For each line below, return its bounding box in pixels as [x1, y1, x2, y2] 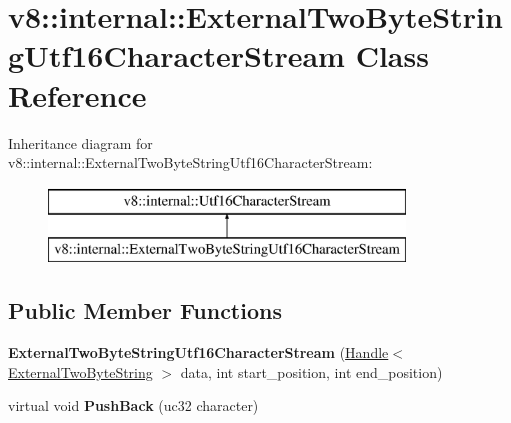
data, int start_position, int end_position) [180, 361, 443, 382]
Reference [8, 74, 147, 115]
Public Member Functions [8, 295, 282, 326]
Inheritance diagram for [8, 132, 153, 153]
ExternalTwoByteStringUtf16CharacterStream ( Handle [8, 342, 389, 363]
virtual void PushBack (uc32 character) [8, 395, 259, 416]
